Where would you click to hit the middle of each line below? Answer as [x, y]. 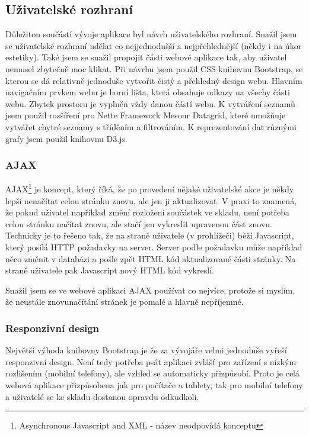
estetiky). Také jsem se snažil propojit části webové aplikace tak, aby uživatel [146, 57]
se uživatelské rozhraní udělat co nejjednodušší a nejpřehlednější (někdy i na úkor [154, 45]
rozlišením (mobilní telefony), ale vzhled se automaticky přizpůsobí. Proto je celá [152, 373]
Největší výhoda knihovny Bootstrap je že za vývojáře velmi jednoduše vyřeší [146, 350]
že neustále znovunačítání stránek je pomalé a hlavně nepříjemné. [125, 302]
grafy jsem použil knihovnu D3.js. [66, 138]
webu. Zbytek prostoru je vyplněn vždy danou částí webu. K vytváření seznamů [150, 103]
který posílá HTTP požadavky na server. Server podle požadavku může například [154, 246]
